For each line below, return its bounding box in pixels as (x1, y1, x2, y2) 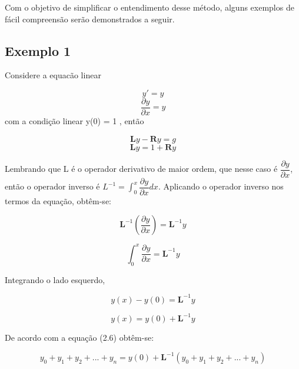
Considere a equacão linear (5, 69, 101, 81)
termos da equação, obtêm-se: (5, 194, 111, 207)
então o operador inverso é (5, 180, 100, 192)
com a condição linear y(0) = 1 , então (5, 115, 144, 127)
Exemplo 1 (5, 41, 71, 59)
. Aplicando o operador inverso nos (158, 180, 284, 192)
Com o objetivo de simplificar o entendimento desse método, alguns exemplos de (5, 1, 294, 13)
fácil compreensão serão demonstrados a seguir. (5, 12, 175, 25)
